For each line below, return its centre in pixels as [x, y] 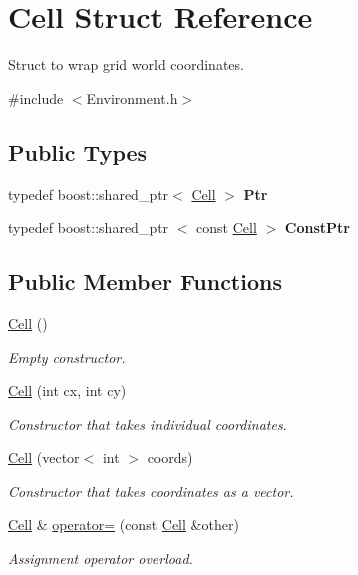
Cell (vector [44, 457]
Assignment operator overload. [100, 558]
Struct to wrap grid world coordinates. [126, 64]
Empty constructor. [67, 356]
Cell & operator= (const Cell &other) [123, 524]
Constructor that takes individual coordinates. [147, 423]
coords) [170, 457]
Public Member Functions [145, 281]
